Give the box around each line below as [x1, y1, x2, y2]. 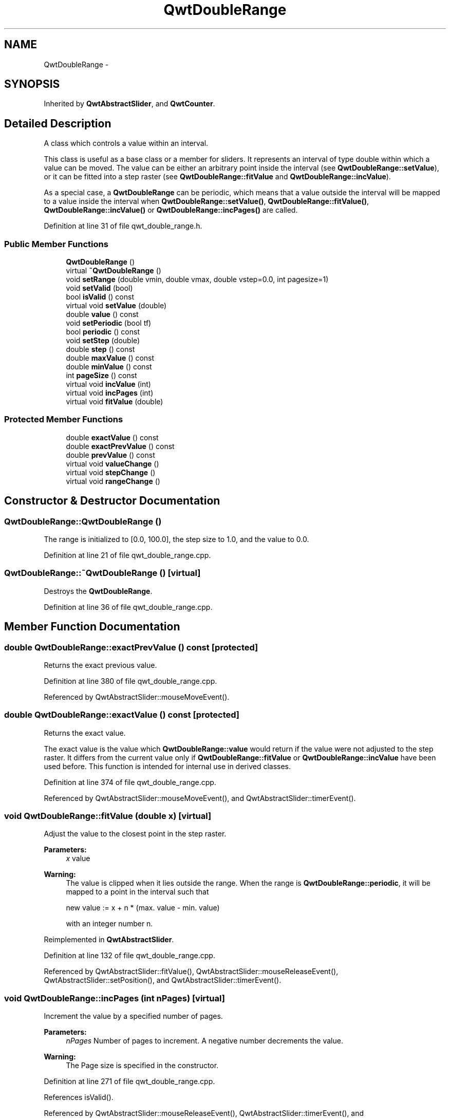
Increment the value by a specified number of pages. [44, 1012, 223, 1021]
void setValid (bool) [66, 284, 133, 293]
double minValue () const [66, 362, 152, 371]
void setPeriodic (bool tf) [66, 319, 152, 328]
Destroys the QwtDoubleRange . [44, 586, 153, 595]
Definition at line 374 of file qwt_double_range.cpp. [44, 777, 216, 787]
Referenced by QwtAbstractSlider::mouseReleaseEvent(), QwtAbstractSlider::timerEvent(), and [44, 1109, 364, 1118]
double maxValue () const [66, 353, 155, 363]
